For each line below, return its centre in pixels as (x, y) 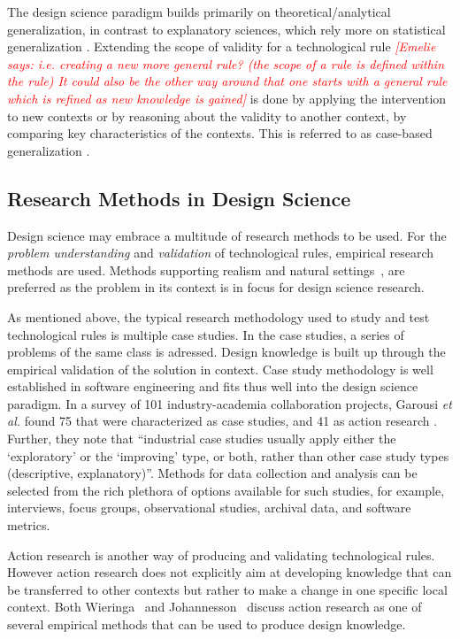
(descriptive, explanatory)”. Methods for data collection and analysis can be (212, 473)
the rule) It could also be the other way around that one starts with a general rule (227, 81)
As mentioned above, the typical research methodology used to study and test (218, 316)
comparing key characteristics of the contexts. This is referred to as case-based (220, 133)
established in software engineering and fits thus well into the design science (213, 386)
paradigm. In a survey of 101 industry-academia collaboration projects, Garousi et (230, 403)
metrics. (29, 525)
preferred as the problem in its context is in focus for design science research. (216, 287)
